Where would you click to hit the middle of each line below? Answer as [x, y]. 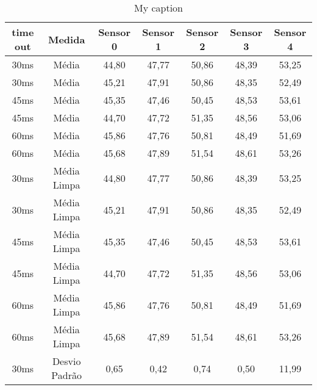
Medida [66, 39]
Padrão [66, 375]
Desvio [66, 361]
